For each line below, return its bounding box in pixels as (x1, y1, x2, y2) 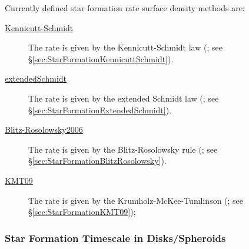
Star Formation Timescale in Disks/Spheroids (5, 230, 226, 245)
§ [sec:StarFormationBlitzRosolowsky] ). (28, 154, 167, 167)
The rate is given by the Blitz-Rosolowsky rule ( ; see (28, 143, 218, 155)
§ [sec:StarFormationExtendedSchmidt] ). (28, 103, 172, 116)
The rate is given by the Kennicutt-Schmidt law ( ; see (28, 41, 223, 53)
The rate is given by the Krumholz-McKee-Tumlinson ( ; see (28, 194, 244, 206)
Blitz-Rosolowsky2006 (5, 123, 83, 136)
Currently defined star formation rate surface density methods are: (5, 2, 245, 14)
